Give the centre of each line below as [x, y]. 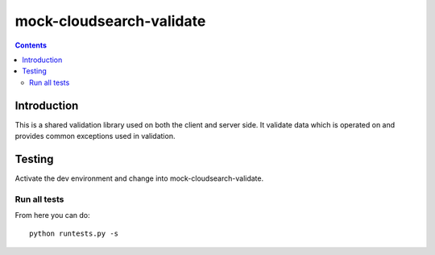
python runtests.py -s [74, 234]
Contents [31, 45]
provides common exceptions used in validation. [95, 136]
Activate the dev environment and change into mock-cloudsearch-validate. [139, 178]
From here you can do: [52, 215]
